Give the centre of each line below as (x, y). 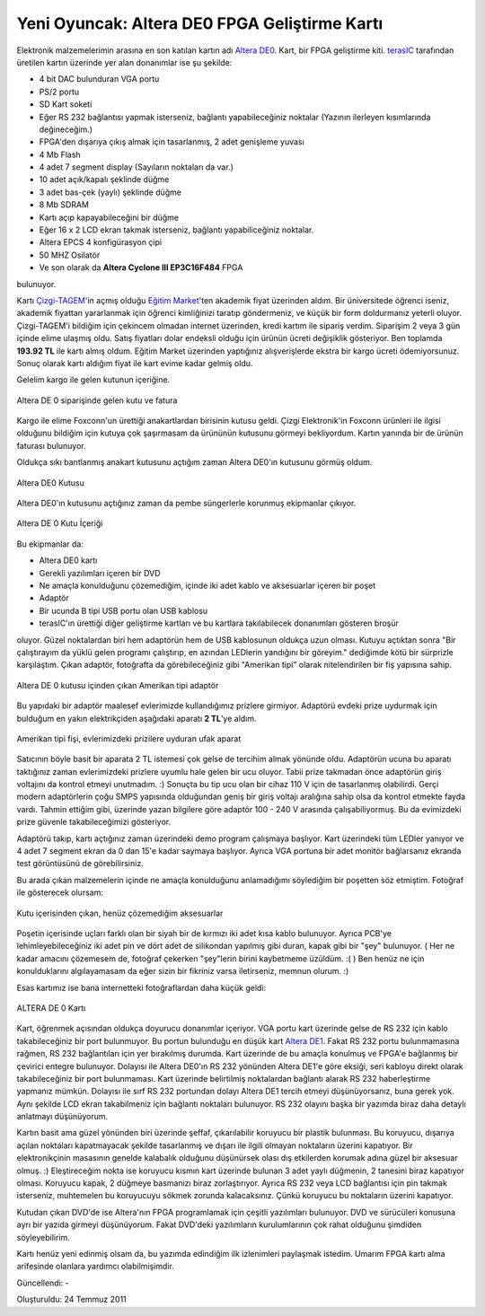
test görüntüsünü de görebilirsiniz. (80, 864)
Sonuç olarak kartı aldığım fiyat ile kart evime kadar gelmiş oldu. (135, 363)
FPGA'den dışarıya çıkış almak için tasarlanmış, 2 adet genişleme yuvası (172, 142)
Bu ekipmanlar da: (50, 544)
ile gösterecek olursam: (60, 892)
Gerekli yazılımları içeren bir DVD (100, 573)
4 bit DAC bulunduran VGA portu (99, 79)
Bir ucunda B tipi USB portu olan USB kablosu (123, 610)
